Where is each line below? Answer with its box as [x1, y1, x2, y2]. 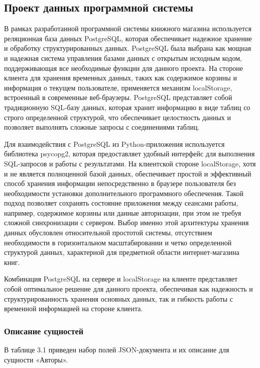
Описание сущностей [4, 324, 84, 337]
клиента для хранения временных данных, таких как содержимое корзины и [4, 72, 237, 83]
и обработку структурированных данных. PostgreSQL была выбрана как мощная [4, 43, 251, 53]
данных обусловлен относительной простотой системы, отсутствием [4, 227, 212, 238]
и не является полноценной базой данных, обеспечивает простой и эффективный [4, 168, 251, 178]
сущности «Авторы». [4, 354, 68, 364]
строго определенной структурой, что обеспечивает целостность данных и [4, 112, 231, 122]
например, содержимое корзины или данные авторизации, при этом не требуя [4, 207, 241, 218]
